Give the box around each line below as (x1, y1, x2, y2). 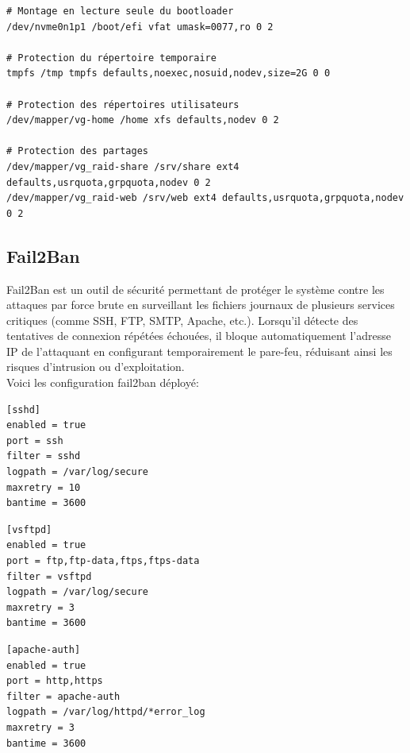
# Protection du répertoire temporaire (6, 52, 216, 64)
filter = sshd (6, 450, 81, 462)
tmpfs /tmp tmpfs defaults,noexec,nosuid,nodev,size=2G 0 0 (6, 68, 331, 79)
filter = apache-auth (6, 690, 121, 702)
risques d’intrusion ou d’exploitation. (6, 358, 185, 375)
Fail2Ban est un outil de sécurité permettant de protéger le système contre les (6, 280, 385, 297)
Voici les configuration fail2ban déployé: (6, 374, 199, 391)
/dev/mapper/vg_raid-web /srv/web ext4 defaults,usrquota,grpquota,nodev (6, 192, 404, 204)
